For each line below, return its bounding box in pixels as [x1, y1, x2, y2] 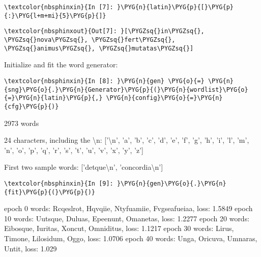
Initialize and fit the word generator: [4, 59, 118, 70]
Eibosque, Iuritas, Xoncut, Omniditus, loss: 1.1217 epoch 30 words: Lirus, [4, 223, 234, 234]
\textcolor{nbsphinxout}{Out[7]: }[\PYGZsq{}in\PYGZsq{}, [4, 28, 205, 35]
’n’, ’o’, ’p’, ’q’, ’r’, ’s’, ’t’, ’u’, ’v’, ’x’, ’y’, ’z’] [4, 144, 143, 155]
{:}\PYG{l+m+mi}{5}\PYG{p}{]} [4, 12, 106, 19]
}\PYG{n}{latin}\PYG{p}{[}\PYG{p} [117, 4, 234, 11]
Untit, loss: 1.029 [4, 243, 57, 253]
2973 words [4, 117, 39, 128]
